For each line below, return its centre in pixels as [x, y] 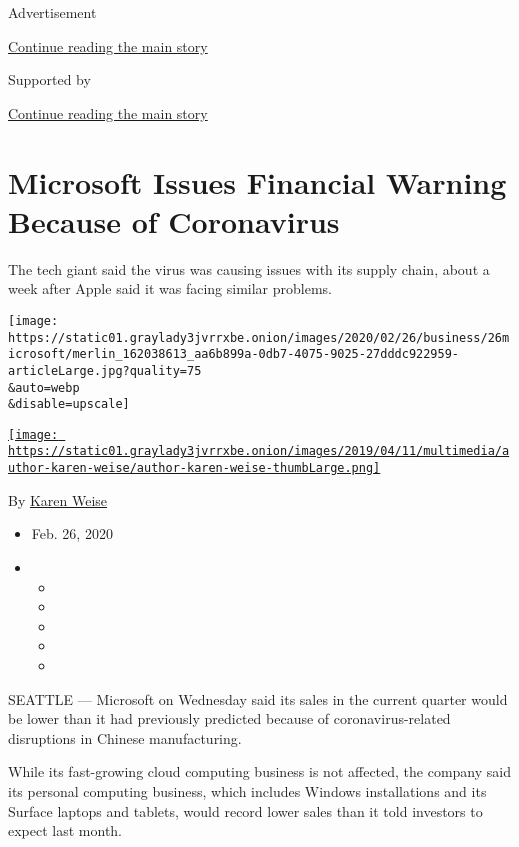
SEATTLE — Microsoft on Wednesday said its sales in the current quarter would [258, 698]
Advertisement [52, 12]
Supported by [49, 79]
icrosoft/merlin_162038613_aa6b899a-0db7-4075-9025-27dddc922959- [234, 354]
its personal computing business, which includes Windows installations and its [247, 790]
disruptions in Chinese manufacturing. [125, 737]
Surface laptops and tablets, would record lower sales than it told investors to [245, 810]
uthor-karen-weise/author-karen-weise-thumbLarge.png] [194, 468]
